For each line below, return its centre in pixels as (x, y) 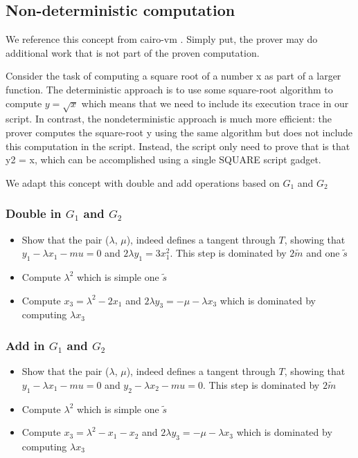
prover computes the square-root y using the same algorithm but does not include (179, 132)
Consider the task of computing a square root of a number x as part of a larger (173, 76)
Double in (34, 213)
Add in (25, 345)
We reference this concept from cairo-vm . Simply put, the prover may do (162, 39)
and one (323, 253)
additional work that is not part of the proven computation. (133, 52)
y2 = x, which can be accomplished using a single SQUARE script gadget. (163, 159)
